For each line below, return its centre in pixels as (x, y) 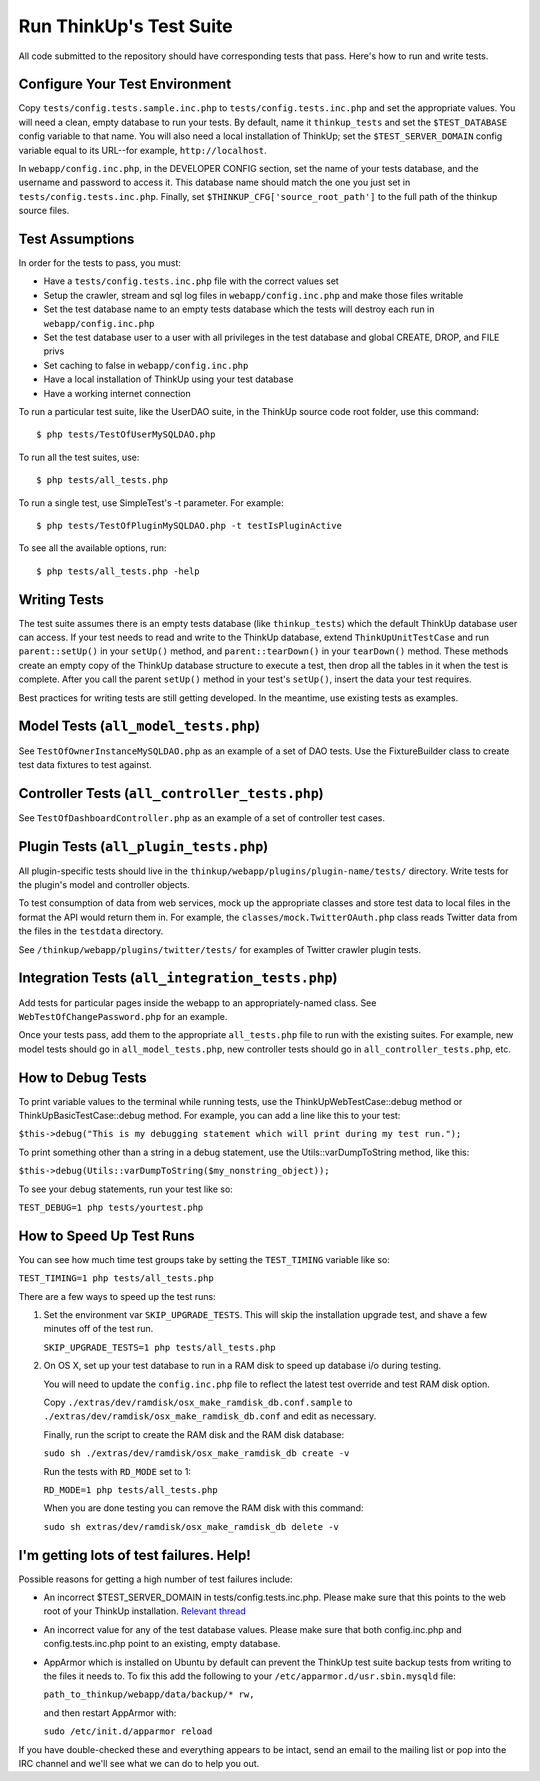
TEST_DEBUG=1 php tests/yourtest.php (111, 1207)
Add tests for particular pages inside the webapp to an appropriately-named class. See (197, 1002)
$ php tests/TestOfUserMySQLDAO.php (126, 434)
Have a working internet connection (117, 393)
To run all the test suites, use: (79, 457)
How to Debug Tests (82, 1077)
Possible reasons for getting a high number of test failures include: (156, 1579)
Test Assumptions (76, 239)
